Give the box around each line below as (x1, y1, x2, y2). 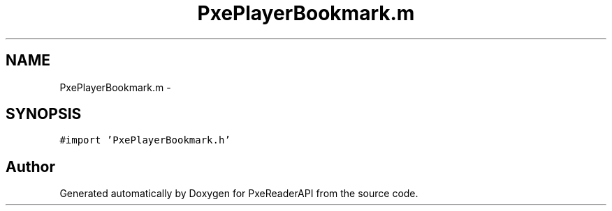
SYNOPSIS (6, 105, 82, 123)
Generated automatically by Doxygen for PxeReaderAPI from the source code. (59, 187, 418, 200)
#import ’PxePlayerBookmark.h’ (59, 134, 231, 146)
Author (6, 157, 55, 175)
